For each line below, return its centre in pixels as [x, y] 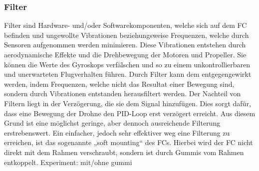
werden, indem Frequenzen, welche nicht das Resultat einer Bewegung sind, [119, 84]
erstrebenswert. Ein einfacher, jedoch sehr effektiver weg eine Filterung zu [117, 132]
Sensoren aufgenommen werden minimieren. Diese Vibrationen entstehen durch [125, 45]
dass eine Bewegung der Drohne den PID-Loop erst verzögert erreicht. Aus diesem [130, 113]
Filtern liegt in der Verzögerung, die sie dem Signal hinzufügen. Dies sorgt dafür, [128, 103]
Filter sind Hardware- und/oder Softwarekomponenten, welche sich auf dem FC [126, 25]
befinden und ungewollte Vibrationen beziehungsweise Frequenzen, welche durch [127, 35]
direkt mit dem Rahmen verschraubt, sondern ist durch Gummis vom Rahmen [124, 152]
